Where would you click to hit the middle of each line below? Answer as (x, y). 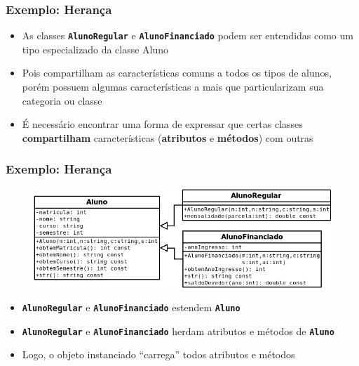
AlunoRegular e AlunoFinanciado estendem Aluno (131, 307)
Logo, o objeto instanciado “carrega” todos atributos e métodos (158, 354)
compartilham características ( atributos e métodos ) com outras (168, 137)
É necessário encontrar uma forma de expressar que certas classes (162, 124)
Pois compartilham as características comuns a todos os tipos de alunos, (177, 73)
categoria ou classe (62, 100)
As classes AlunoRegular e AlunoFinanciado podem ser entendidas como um (188, 35)
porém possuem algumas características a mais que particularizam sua (173, 87)
